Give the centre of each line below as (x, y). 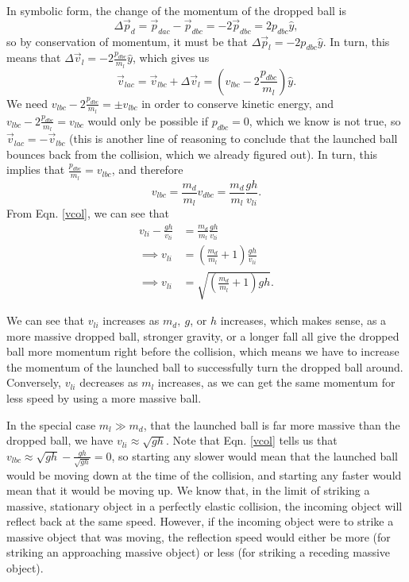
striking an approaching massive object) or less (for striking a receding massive (199, 552)
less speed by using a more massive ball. (104, 398)
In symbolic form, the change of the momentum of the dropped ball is (177, 10)
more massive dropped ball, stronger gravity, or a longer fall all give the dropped (203, 335)
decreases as (109, 382)
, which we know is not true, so (325, 120)
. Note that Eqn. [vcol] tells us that (251, 440)
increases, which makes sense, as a (303, 320)
